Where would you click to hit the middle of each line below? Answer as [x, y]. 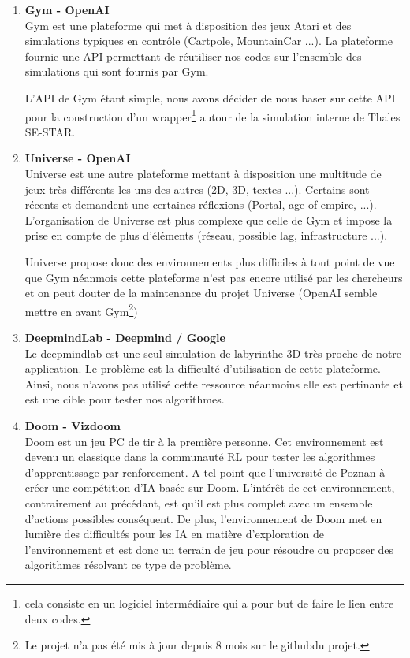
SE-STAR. [50, 131]
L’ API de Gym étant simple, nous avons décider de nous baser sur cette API [210, 97]
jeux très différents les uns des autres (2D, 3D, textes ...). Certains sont [197, 189]
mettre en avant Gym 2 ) [81, 310]
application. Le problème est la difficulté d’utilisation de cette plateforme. [203, 368]
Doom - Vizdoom [73, 425]
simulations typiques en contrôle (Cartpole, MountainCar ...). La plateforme [209, 41]
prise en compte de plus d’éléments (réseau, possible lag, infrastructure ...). [206, 235]
